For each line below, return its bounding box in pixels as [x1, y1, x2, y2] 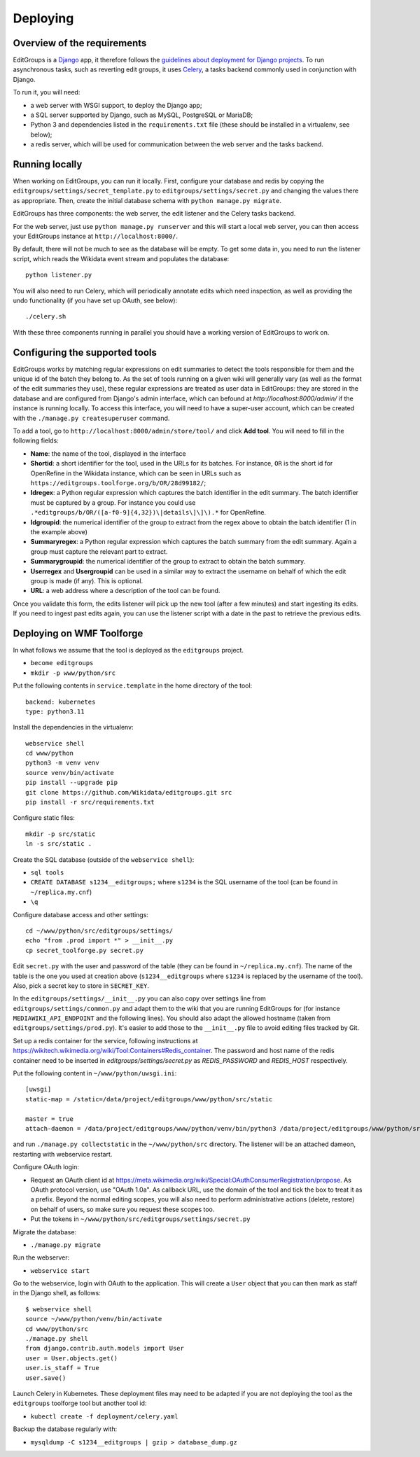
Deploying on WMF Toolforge [13, 627, 143, 639]
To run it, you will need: [13, 88, 80, 97]
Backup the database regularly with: [13, 1425, 118, 1433]
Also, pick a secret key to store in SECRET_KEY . [13, 981, 150, 990]
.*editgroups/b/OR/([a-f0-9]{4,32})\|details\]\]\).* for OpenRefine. [30, 508, 266, 517]
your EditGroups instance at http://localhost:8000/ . [13, 232, 178, 241]
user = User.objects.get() [25, 1354, 118, 1362]
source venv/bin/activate [25, 769, 115, 776]
